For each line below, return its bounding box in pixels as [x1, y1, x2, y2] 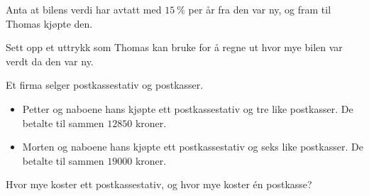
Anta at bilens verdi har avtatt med [6, 2, 162, 16]
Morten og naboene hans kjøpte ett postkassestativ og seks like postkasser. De [22, 139, 363, 154]
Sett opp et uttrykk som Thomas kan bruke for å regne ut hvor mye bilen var [6, 40, 343, 55]
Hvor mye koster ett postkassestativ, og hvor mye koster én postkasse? [6, 177, 312, 192]
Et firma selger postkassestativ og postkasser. [6, 77, 204, 92]
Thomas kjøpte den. [6, 16, 93, 31]
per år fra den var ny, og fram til [188, 2, 331, 16]
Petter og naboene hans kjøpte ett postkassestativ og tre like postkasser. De [22, 101, 353, 116]
